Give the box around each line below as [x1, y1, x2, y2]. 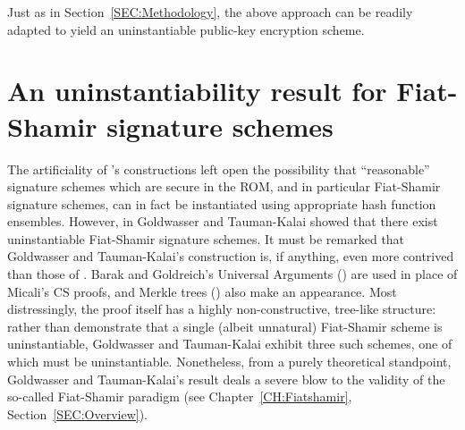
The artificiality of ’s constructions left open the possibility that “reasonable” [7, 159, 430, 178]
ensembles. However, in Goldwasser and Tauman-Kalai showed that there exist [7, 212, 438, 231]
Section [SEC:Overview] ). [7, 404, 148, 423]
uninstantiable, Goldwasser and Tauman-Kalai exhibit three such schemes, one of [7, 334, 452, 353]
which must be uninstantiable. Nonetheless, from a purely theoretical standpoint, [7, 352, 452, 371]
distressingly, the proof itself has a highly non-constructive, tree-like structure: [7, 299, 436, 318]
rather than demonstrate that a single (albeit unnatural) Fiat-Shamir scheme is [7, 316, 443, 335]
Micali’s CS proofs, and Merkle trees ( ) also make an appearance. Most [7, 282, 397, 300]
